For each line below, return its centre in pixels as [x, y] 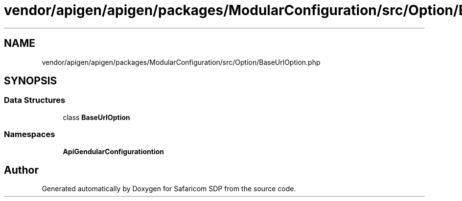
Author [21, 170]
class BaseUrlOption [96, 117]
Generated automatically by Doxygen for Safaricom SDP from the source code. [169, 189]
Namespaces [30, 134]
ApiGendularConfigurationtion [113, 151]
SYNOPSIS [31, 81]
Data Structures [35, 100]
